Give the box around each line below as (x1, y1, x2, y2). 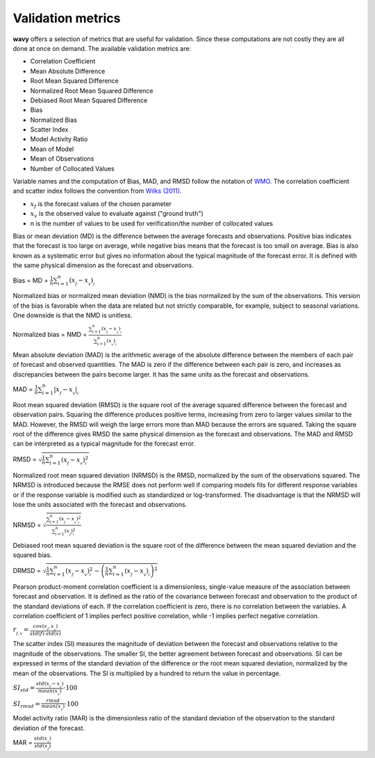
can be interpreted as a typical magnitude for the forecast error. (12, 439, 196, 448)
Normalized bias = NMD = (12, 331, 87, 339)
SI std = (12, 684, 35, 693)
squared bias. (12, 551, 52, 560)
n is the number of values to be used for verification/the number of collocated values (30, 219, 274, 228)
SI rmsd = (12, 700, 41, 710)
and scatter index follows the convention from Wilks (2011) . (12, 187, 182, 195)
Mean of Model (30, 145, 74, 153)
